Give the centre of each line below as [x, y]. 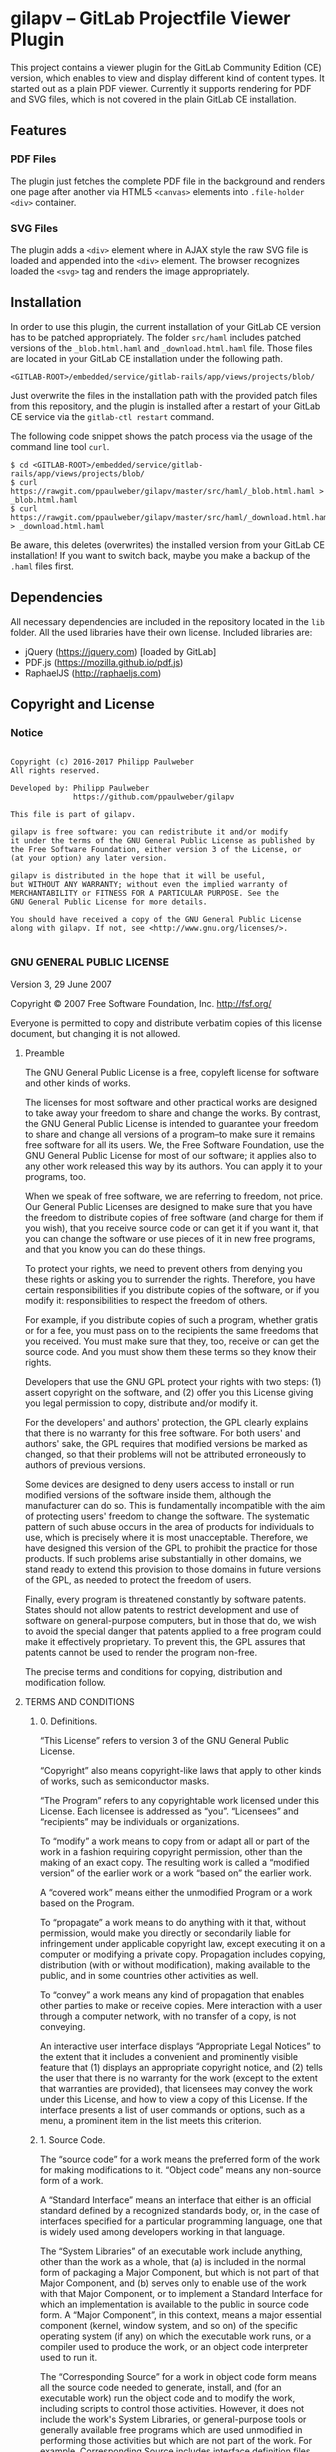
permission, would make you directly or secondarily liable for [165, 1933]
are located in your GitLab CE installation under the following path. [146, 358]
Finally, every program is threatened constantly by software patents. [165, 1599]
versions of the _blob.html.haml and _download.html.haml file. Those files [161, 348]
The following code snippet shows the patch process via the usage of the [161, 436]
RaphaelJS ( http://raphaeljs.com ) [93, 673]
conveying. [62, 2026]
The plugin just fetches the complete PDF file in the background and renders [168, 181]
